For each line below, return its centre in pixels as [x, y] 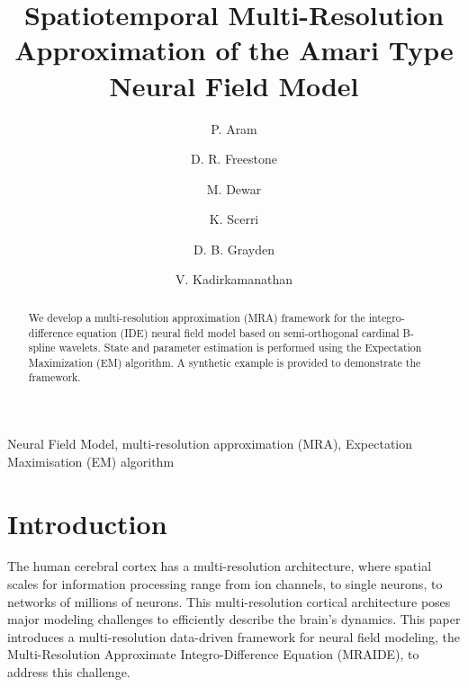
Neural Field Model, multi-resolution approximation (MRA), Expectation [210, 444]
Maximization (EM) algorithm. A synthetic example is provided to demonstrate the [225, 362]
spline [42, 348]
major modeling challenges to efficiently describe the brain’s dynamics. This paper [234, 619]
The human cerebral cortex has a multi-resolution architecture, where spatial [220, 566]
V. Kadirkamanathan [234, 279]
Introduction [87, 523]
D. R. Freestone [234, 159]
